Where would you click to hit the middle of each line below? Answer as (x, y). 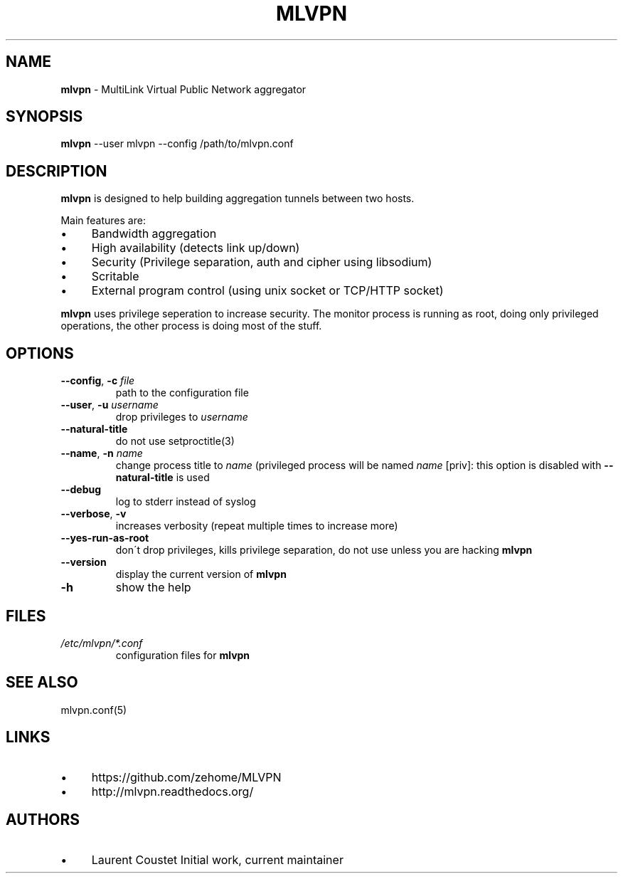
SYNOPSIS (44, 117)
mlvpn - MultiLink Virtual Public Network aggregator (183, 89)
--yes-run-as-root (105, 538)
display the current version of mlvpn (201, 574)
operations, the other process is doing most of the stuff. (191, 326)
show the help (153, 588)
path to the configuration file (182, 393)
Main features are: (103, 221)
